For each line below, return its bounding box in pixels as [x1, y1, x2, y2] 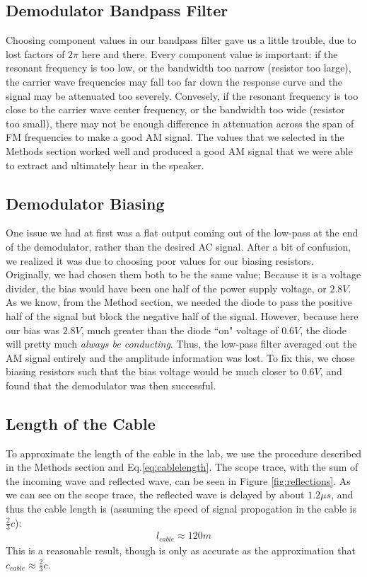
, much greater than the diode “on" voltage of [81, 322, 279, 337]
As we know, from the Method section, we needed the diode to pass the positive [6, 295, 352, 309]
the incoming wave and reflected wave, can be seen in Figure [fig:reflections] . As [6, 473, 351, 488]
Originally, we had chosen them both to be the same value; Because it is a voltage [6, 267, 361, 282]
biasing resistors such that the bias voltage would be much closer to [6, 364, 299, 379]
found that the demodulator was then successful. [6, 377, 216, 392]
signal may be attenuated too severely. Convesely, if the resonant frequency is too [6, 88, 359, 103]
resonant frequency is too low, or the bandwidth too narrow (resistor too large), [6, 60, 351, 75]
